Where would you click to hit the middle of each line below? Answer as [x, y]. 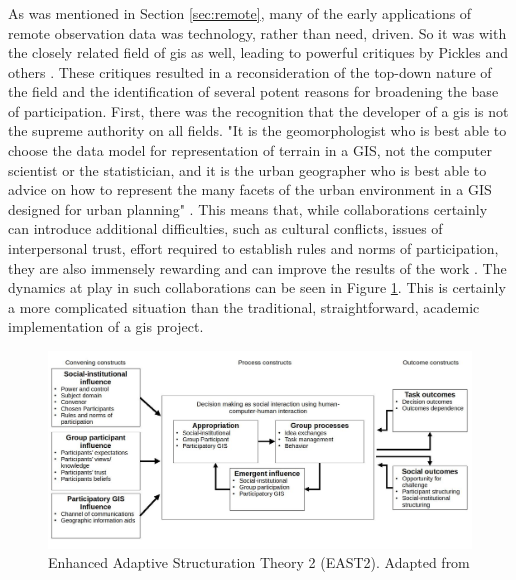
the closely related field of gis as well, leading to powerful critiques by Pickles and [258, 52]
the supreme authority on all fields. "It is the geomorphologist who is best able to [257, 130]
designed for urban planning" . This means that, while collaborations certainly [248, 208]
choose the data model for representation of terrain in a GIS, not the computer [250, 150]
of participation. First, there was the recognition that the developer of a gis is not [258, 110]
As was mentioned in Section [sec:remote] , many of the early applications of [240, 12]
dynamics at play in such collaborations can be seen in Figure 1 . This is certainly [257, 287]
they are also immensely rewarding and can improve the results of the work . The [257, 267]
